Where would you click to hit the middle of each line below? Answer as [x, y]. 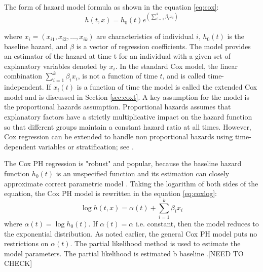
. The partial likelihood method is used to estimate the [155, 243]
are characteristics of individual [145, 36]
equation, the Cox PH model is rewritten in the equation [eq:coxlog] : [110, 193]
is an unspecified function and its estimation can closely [143, 173]
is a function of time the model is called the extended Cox [167, 87]
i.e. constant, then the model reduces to [197, 223]
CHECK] [18, 263]
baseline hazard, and [36, 46]
